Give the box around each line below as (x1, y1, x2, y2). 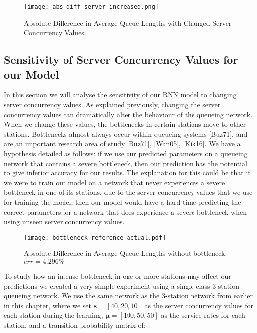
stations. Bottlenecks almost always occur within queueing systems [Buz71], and (4, 128, 248, 139)
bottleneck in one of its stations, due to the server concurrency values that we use (4, 187, 253, 197)
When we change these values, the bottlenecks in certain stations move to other (4, 119, 246, 129)
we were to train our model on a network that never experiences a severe (4, 177, 225, 187)
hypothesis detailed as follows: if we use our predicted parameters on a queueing (4, 148, 248, 158)
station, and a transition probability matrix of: (4, 319, 146, 330)
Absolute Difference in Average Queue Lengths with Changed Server (24, 17, 232, 28)
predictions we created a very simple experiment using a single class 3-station (4, 280, 239, 291)
